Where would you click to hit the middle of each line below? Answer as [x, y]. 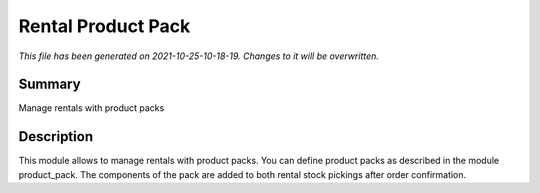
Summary [49, 84]
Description [56, 136]
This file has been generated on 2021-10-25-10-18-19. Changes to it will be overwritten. [199, 56]
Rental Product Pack [104, 26]
